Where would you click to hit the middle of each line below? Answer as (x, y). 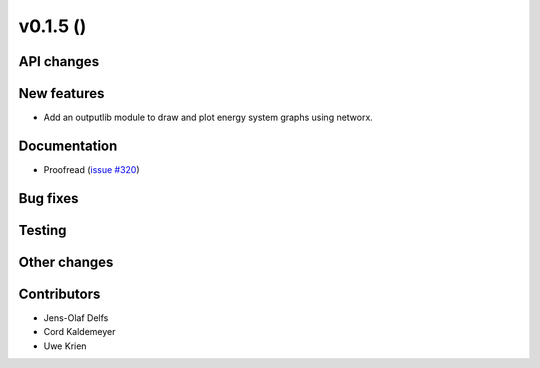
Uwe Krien (65, 346)
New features (61, 93)
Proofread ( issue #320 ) (91, 169)
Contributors (59, 293)
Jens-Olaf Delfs (76, 317)
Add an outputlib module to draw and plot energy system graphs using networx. (208, 117)
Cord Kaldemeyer (79, 332)
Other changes (66, 261)
